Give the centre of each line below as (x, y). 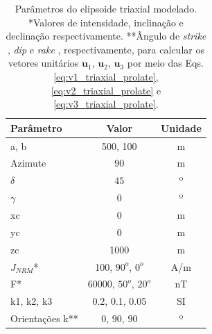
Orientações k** (44, 318)
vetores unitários (44, 63)
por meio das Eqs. (165, 63)
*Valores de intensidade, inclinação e (106, 22)
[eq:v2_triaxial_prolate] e (106, 90)
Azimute (28, 163)
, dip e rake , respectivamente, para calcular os (106, 49)
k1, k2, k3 (32, 301)
